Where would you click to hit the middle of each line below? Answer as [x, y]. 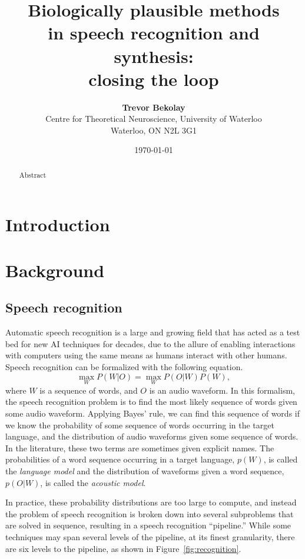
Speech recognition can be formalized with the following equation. [124, 367]
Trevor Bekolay [154, 107]
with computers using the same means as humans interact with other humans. [146, 355]
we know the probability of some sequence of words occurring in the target [140, 425]
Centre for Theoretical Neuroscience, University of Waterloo [154, 119]
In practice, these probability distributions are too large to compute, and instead [151, 502]
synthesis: [154, 56]
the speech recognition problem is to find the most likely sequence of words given [151, 402]
